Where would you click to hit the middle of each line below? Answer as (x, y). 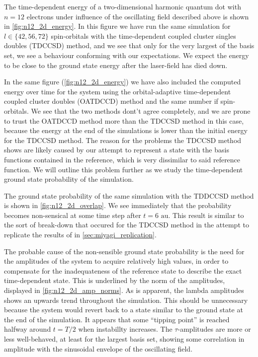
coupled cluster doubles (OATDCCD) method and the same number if (111, 101)
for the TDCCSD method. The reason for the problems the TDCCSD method (123, 140)
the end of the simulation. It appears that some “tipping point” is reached (117, 319)
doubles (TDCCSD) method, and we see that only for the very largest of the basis (129, 45)
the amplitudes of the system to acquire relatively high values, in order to (116, 261)
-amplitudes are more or (214, 329)
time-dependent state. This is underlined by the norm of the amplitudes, (115, 280)
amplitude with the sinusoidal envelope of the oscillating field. (98, 348)
